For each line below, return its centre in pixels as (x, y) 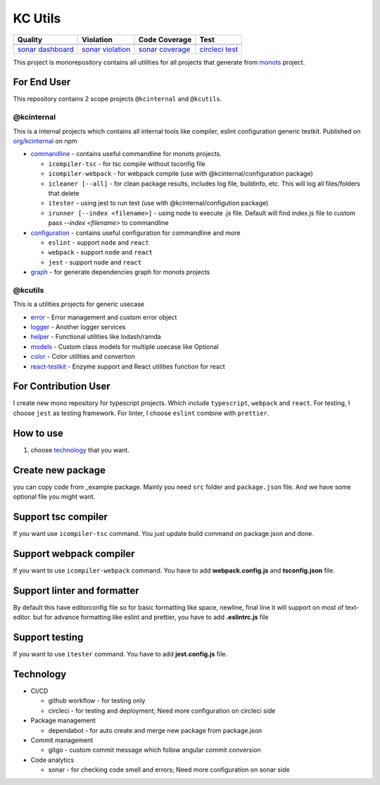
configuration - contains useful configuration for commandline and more (135, 233)
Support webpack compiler (74, 553)
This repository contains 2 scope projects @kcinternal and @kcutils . (118, 99)
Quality (30, 39)
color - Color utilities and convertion (83, 357)
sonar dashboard (45, 49)
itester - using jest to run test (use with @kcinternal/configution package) (158, 203)
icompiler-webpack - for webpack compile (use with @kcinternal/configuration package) (180, 174)
